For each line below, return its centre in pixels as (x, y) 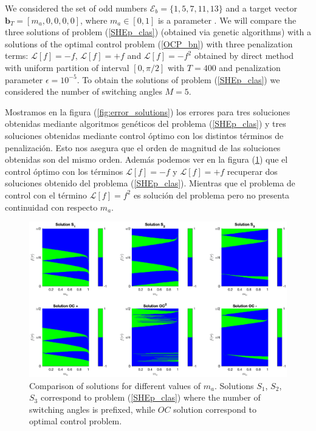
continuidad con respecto (51, 207)
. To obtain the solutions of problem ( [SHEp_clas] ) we (178, 79)
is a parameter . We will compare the (227, 20)
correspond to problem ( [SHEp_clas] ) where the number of (150, 397)
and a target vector (262, 8)
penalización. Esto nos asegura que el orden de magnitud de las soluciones (143, 147)
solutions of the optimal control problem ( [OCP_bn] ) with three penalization (149, 43)
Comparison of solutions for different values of (115, 385)
